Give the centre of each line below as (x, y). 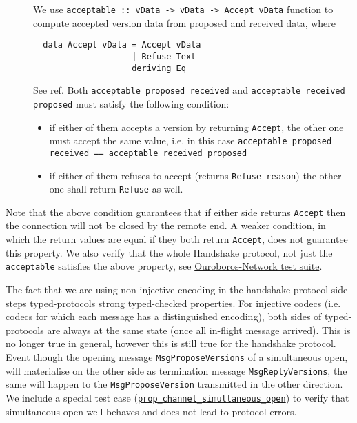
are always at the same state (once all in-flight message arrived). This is (199, 329)
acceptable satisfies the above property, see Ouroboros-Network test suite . (164, 266)
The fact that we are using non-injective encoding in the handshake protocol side (177, 289)
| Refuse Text (164, 56)
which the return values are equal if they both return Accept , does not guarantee (177, 239)
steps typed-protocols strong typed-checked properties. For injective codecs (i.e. (173, 303)
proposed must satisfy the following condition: (131, 103)
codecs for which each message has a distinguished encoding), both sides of (164, 316)
